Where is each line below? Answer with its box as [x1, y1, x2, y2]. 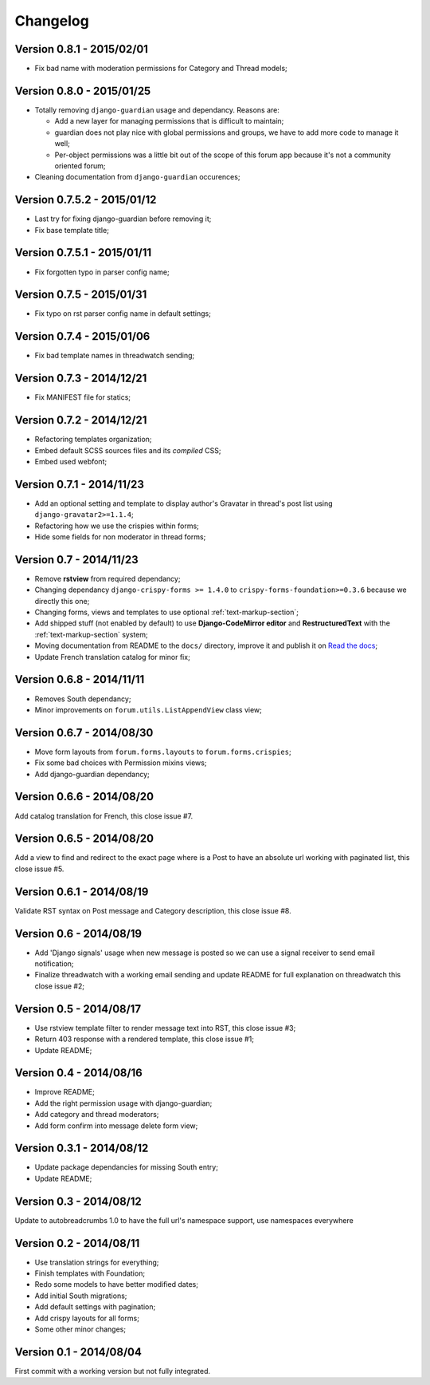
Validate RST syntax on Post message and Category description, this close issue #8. [14, 906, 291, 915]
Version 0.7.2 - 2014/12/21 [14, 413, 147, 427]
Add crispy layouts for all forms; [34, 1313, 139, 1323]
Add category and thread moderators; [34, 1110, 159, 1119]
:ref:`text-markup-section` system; [34, 629, 148, 639]
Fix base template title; [34, 225, 109, 235]
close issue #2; [34, 981, 85, 991]
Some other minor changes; [34, 1324, 127, 1334]
